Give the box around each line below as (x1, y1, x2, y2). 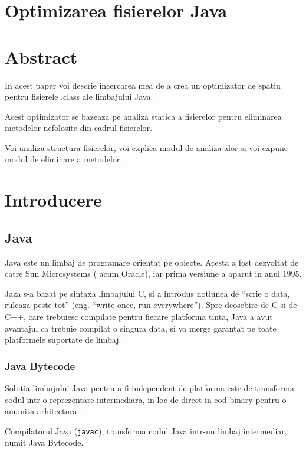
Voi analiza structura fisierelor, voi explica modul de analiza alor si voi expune (5, 141, 288, 153)
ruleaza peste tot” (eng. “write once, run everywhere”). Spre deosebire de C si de (5, 299, 297, 311)
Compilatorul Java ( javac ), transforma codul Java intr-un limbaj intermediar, (5, 424, 287, 437)
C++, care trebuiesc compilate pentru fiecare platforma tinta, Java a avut (5, 310, 273, 323)
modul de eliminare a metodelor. (5, 153, 123, 165)
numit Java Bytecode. (5, 436, 84, 448)
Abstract (5, 44, 78, 68)
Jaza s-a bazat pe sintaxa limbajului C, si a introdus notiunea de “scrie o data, (5, 287, 290, 299)
